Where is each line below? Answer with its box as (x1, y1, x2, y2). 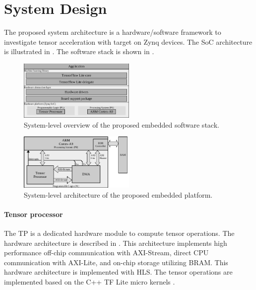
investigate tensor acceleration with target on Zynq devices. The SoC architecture (4, 36, 253, 47)
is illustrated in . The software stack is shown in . (4, 46, 154, 57)
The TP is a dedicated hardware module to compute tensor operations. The (4, 228, 235, 238)
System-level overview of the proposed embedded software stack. (24, 119, 219, 130)
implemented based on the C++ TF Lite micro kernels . (4, 277, 175, 287)
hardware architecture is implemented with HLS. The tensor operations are (4, 267, 233, 277)
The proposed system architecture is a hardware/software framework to (4, 27, 221, 37)
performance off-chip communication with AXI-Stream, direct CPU (4, 247, 209, 258)
